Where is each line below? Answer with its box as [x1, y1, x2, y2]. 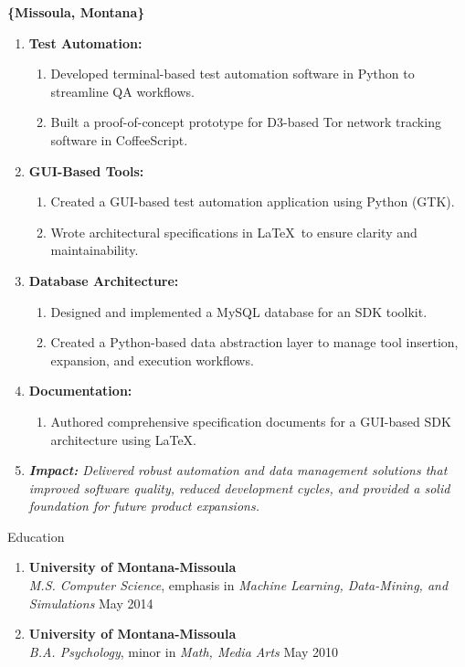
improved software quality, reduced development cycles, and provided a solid [28, 478, 450, 497]
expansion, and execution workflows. [50, 350, 254, 369]
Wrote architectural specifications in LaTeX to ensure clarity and [50, 222, 417, 241]
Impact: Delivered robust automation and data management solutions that [28, 461, 448, 480]
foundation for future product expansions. [28, 496, 259, 515]
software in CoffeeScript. [50, 130, 188, 149]
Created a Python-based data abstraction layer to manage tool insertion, [50, 333, 459, 352]
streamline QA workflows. [50, 81, 195, 101]
